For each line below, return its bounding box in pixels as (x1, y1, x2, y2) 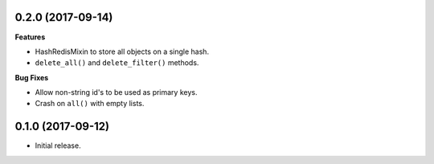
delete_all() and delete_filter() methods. (35, 58, 199, 68)
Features (14, 32, 46, 42)
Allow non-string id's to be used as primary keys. (35, 88, 198, 97)
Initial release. (35, 141, 81, 150)
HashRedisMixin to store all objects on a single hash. (35, 47, 209, 56)
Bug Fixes (14, 72, 49, 82)
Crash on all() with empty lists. (35, 99, 145, 109)
